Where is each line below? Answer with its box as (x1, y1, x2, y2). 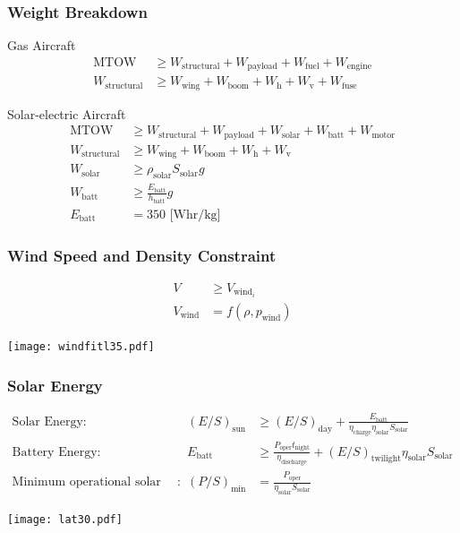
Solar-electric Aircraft (7, 104, 126, 123)
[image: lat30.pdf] (7, 512, 123, 526)
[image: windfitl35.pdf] (7, 340, 155, 354)
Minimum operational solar (12, 476, 161, 489)
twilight (371, 454, 402, 464)
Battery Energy (12, 445, 98, 459)
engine (346, 62, 371, 72)
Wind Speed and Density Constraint (7, 244, 277, 266)
